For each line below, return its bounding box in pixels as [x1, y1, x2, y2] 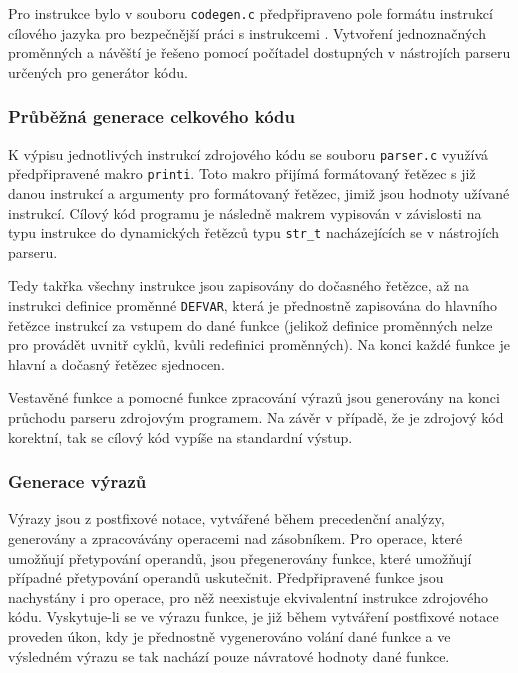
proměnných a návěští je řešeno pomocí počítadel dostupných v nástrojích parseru [8, 42, 511, 63]
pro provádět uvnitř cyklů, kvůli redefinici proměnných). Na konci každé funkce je [8, 334, 510, 355]
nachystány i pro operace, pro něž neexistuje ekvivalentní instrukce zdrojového [8, 586, 488, 607]
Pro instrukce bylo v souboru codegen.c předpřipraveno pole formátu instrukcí [8, 3, 493, 23]
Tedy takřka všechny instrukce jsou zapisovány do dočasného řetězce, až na [8, 275, 469, 296]
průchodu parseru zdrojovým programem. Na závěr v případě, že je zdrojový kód [8, 407, 504, 428]
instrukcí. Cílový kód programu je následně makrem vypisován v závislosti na [8, 202, 482, 223]
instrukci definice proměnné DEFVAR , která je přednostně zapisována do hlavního [8, 295, 498, 315]
